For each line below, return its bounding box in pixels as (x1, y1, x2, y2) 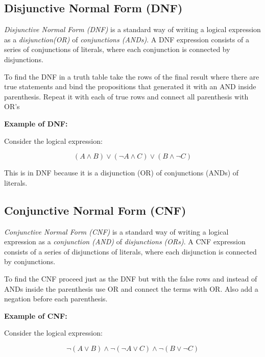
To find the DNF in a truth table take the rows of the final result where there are (4, 71, 259, 82)
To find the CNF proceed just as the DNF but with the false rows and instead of (4, 273, 257, 284)
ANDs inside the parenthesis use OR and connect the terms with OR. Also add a (4, 283, 258, 294)
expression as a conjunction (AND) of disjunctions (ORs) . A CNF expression (4, 236, 246, 247)
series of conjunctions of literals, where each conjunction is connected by (4, 44, 230, 55)
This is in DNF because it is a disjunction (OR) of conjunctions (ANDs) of (4, 167, 239, 178)
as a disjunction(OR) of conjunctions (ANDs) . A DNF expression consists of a (4, 34, 249, 44)
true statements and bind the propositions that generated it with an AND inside (4, 81, 256, 92)
